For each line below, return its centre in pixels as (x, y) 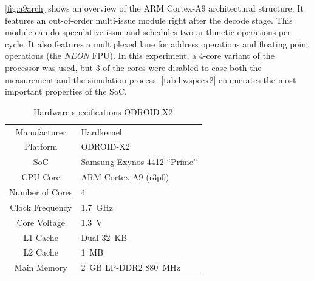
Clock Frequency (41, 207)
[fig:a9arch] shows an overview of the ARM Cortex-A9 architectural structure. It (154, 8)
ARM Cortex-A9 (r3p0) (125, 177)
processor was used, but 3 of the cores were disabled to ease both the (133, 67)
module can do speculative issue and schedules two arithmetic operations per (148, 32)
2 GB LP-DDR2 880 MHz (131, 267)
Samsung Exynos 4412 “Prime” (139, 162)
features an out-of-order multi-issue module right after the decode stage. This (149, 20)
